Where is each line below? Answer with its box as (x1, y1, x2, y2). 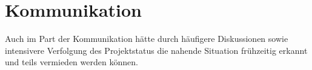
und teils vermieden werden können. (5, 56, 138, 68)
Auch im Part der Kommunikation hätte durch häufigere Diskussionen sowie (5, 32, 288, 45)
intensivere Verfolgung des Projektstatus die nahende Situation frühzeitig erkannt (5, 44, 308, 56)
